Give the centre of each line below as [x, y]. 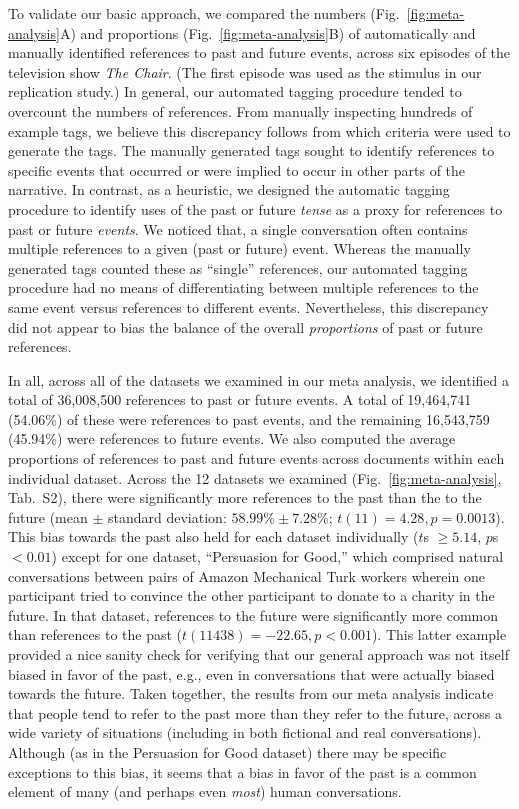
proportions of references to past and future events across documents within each [256, 458]
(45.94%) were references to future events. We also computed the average [232, 438]
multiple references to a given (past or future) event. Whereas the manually [239, 248]
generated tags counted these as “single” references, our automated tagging [238, 267]
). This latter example [439, 634]
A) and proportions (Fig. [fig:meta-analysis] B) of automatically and [267, 32]
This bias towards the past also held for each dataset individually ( [213, 536]
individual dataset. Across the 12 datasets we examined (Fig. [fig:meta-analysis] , [255, 477]
